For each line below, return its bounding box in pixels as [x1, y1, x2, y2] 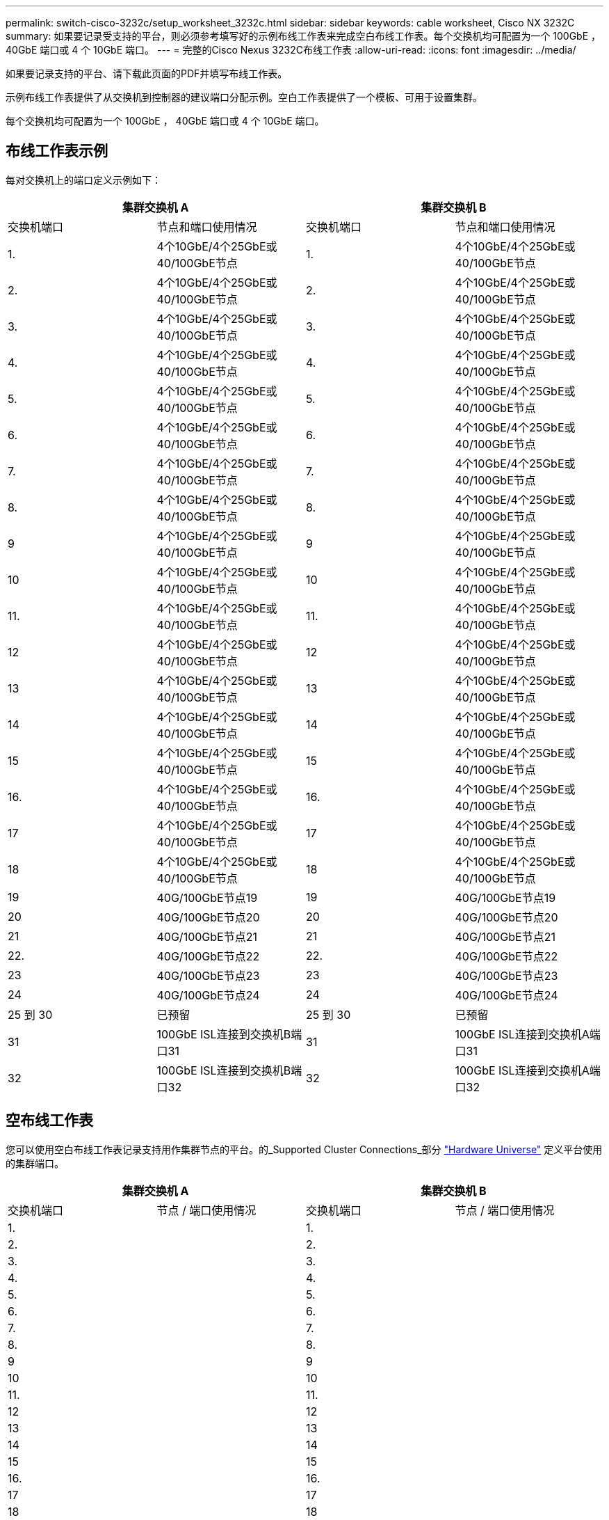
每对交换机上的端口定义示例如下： [6, 173, 161, 186]
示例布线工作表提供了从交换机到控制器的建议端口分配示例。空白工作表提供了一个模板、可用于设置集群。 [6, 91, 482, 103]
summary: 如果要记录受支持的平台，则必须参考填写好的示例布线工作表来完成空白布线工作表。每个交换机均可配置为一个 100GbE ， [6, 30, 601, 42]
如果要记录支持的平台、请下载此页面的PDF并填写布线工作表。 [6, 68, 288, 79]
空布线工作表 [6, 1111, 93, 1130]
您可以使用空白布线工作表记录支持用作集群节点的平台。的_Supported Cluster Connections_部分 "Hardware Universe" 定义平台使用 [6, 1143, 603, 1155]
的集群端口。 [6, 1157, 64, 1169]
